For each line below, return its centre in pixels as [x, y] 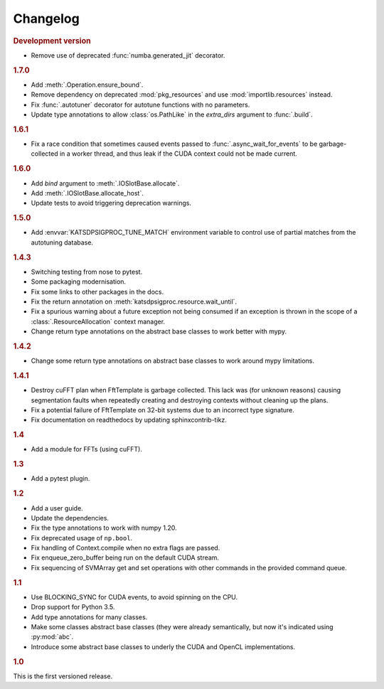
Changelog [46, 18]
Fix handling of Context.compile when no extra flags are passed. [126, 548]
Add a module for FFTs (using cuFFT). [86, 449]
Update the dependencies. [70, 518]
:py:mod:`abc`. [52, 637]
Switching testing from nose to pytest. [87, 272]
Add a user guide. [57, 508]
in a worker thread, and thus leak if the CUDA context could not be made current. [178, 154]
